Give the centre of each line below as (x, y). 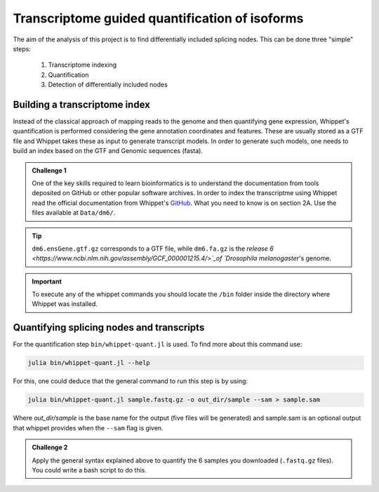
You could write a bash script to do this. (89, 470)
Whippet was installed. (65, 304)
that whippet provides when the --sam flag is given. (88, 427)
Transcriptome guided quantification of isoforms (158, 18)
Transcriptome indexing (82, 65)
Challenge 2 (50, 447)
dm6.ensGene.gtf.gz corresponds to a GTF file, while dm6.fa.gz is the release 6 (153, 248)
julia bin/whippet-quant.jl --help (89, 363)
